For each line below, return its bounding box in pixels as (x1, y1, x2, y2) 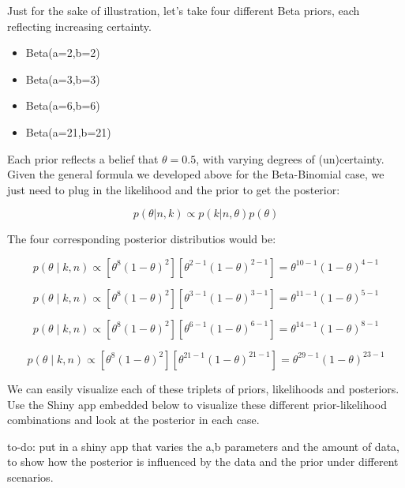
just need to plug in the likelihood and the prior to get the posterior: (7, 181, 340, 197)
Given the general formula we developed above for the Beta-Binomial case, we (7, 166, 384, 182)
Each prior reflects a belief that (7, 150, 159, 167)
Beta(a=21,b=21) (25, 123, 111, 140)
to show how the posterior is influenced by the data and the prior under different (7, 453, 399, 470)
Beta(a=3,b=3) (25, 70, 100, 87)
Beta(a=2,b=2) (25, 44, 100, 61)
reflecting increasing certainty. (7, 17, 152, 34)
